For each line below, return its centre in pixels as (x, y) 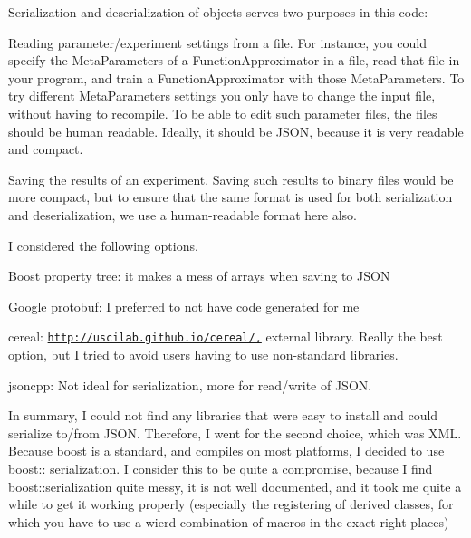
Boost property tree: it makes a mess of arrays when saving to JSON (199, 276)
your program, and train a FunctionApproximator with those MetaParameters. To (236, 77)
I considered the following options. (103, 245)
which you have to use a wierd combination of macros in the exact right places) (229, 521)
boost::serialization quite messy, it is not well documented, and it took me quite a (235, 486)
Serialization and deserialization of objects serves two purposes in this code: (218, 12)
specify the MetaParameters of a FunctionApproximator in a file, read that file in (234, 60)
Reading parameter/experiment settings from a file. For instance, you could (218, 42)
